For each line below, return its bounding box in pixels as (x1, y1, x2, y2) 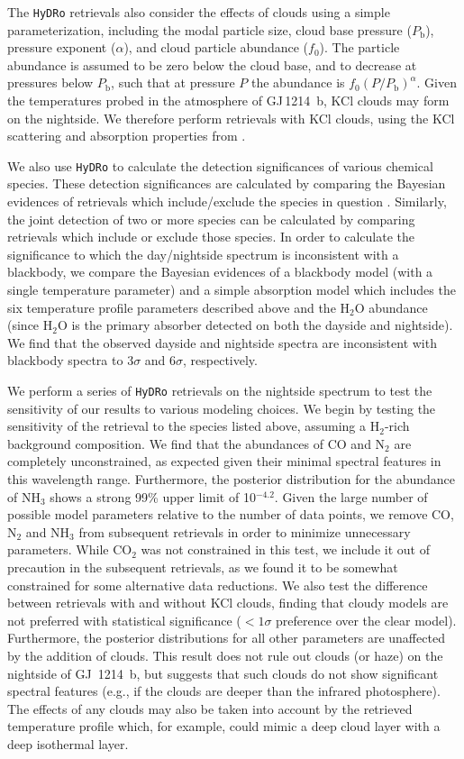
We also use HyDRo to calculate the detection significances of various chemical (7, 156, 433, 175)
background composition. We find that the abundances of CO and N (7, 434, 386, 453)
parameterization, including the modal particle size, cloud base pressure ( (7, 20, 412, 39)
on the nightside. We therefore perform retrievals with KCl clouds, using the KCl (7, 108, 455, 127)
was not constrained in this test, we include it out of (141, 540, 430, 559)
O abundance (354, 297, 428, 316)
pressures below (7, 73, 94, 92)
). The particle (319, 38, 400, 57)
